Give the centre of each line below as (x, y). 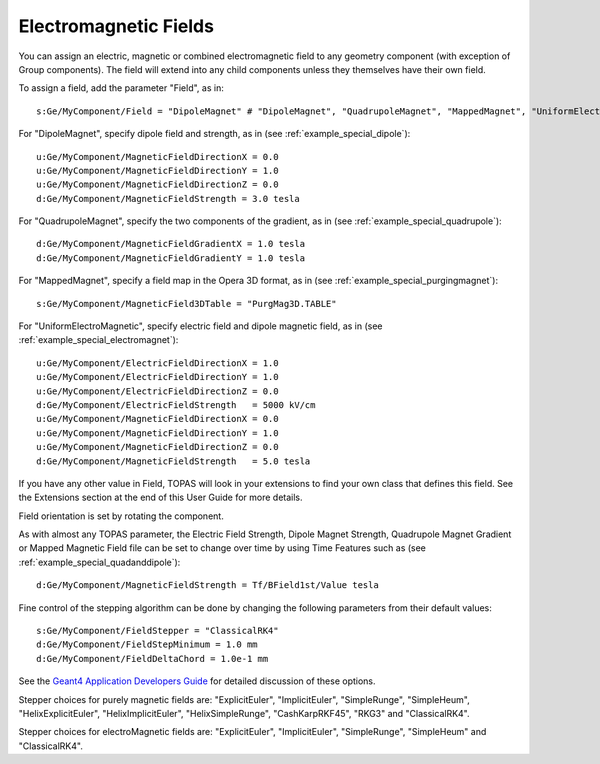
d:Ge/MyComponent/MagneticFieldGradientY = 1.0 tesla (170, 258)
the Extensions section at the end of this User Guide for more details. (161, 497)
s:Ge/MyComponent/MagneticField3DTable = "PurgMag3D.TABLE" (186, 303)
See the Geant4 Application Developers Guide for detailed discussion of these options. (197, 681)
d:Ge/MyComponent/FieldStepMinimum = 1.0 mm (147, 644)
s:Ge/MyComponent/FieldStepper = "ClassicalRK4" (157, 631)
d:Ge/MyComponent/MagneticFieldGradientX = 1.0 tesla (170, 244)
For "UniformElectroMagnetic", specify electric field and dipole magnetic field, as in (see (200, 326)
